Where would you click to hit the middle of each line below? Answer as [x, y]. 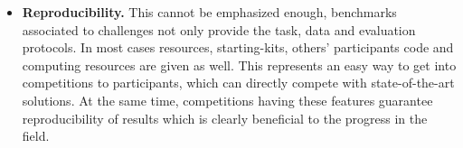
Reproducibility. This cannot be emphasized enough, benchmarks [209, 12]
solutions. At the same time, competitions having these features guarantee [227, 100]
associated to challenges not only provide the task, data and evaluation [219, 29]
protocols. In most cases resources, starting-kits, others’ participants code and [238, 47]
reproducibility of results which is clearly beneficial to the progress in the [225, 118]
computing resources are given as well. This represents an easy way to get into [239, 65]
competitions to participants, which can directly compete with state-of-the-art [238, 83]
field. [36, 136]
